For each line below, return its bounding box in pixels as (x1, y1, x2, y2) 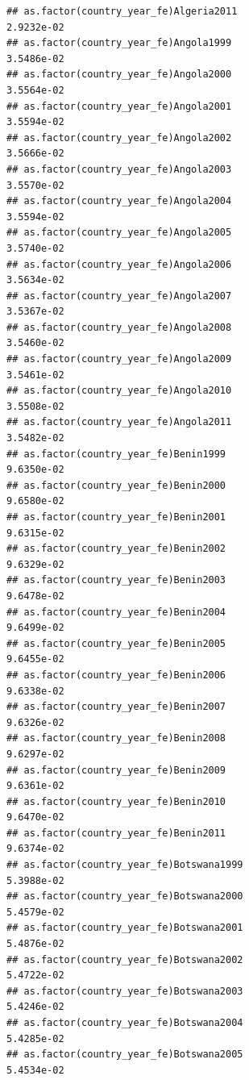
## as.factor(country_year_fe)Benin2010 (6, 795, 226, 807)
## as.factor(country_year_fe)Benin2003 (6, 574, 226, 586)
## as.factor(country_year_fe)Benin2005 (6, 637, 226, 649)
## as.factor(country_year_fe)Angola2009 (6, 353, 232, 365)
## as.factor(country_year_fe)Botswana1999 (6, 859, 243, 871)
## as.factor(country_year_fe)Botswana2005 (6, 1049, 243, 1061)
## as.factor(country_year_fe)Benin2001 (6, 511, 226, 523)
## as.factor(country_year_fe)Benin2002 (6, 543, 226, 555)
